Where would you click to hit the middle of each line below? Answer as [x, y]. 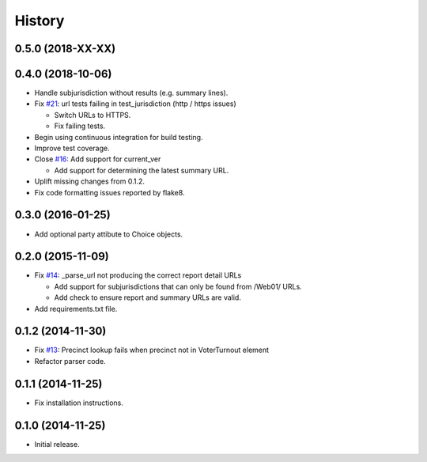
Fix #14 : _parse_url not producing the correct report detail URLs [138, 275]
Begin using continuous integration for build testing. [119, 137]
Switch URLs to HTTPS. [93, 115]
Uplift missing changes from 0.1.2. [90, 181]
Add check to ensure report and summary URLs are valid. [147, 297]
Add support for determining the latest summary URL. [142, 170]
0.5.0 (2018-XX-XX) [65, 49]
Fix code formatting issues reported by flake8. [110, 192]
